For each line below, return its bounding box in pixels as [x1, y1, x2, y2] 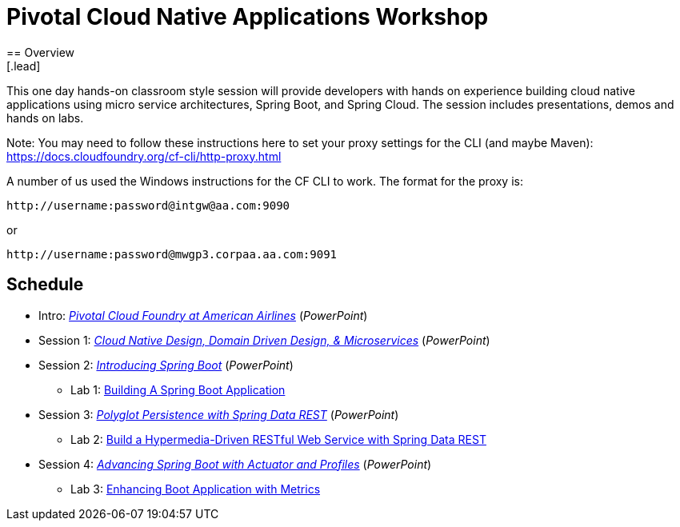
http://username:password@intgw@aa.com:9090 [6, 198, 290, 212]
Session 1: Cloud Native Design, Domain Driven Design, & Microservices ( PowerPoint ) [38, 333, 490, 347]
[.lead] [6, 58, 41, 73]
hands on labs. [6, 110, 84, 125]
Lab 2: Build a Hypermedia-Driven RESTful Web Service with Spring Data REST [70, 432, 486, 446]
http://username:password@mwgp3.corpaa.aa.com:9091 [6, 247, 338, 261]
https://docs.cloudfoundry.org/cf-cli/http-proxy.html [6, 149, 282, 163]
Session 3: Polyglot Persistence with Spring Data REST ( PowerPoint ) [38, 407, 399, 421]
